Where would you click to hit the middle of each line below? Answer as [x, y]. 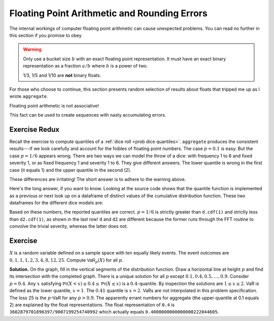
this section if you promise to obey [46, 35]
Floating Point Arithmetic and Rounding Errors [108, 13]
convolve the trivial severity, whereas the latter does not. [69, 226]
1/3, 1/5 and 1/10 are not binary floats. [62, 75]
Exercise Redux [34, 129]
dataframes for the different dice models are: [56, 203]
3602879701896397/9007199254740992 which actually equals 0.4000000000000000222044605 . [114, 312]
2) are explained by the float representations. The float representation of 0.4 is [92, 305]
